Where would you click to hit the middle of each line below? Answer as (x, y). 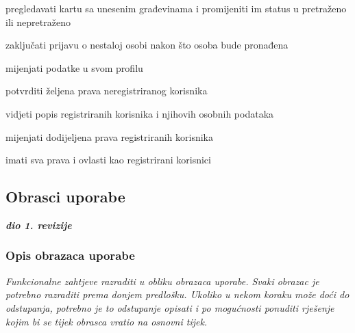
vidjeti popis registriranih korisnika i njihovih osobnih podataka (140, 113)
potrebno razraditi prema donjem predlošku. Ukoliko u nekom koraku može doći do (177, 294)
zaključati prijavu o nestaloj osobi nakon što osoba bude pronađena (147, 45)
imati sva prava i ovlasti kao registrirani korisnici (108, 160)
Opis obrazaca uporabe (70, 255)
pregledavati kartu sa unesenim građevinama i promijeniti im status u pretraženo (176, 8)
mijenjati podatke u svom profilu (74, 67)
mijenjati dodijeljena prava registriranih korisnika (109, 136)
